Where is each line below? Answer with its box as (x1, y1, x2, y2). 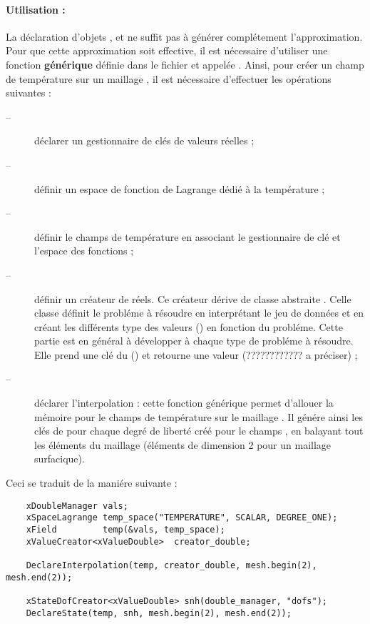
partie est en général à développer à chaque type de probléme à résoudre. (34, 333, 354, 348)
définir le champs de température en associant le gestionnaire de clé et (34, 229, 341, 244)
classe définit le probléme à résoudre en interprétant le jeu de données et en (34, 305, 364, 320)
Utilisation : (6, 1, 66, 16)
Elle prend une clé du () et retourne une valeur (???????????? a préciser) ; (34, 347, 358, 362)
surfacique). (34, 451, 85, 466)
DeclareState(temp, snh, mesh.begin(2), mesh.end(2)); (26, 608, 292, 618)
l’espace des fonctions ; (34, 243, 134, 258)
